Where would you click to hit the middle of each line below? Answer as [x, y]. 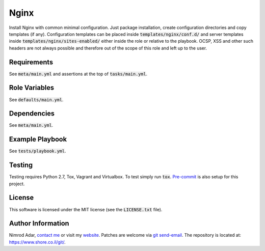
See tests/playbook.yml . [38, 151]
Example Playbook [38, 139]
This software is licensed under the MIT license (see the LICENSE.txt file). [86, 209]
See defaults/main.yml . [36, 99]
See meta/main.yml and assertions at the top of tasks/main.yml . [78, 74]
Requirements [31, 62]
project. [17, 184]
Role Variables [31, 88]
